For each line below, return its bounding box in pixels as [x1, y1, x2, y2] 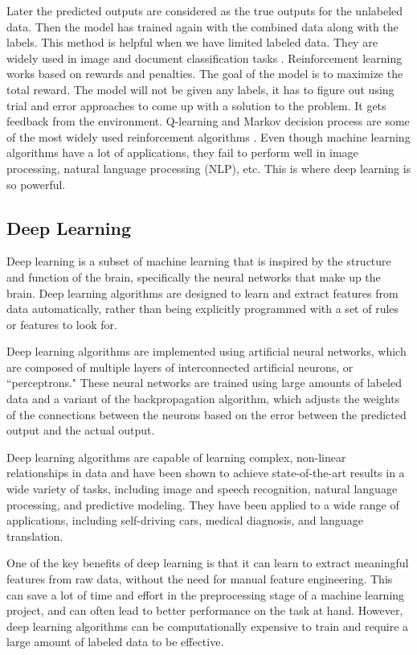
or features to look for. [6, 315, 117, 332]
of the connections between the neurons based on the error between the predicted [6, 406, 407, 422]
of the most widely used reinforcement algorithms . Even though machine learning [6, 128, 411, 145]
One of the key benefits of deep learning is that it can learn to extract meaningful [6, 554, 409, 571]
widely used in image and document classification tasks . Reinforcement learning [6, 49, 403, 66]
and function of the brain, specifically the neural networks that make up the [6, 268, 381, 285]
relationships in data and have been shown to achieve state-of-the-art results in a [6, 464, 405, 481]
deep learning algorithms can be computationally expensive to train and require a [6, 617, 409, 634]
